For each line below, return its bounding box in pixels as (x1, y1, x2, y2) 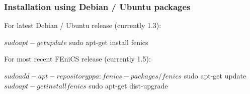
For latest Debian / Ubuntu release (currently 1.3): (4, 20, 161, 30)
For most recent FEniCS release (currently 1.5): (4, 53, 151, 64)
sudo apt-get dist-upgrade (89, 80, 168, 90)
